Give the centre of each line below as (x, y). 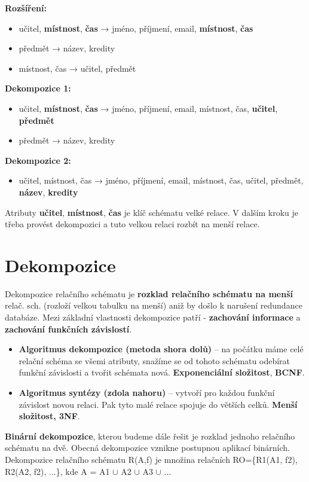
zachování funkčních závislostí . (68, 329)
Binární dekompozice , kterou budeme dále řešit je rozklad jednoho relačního (150, 436)
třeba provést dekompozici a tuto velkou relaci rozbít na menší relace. (132, 224)
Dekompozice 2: (38, 160)
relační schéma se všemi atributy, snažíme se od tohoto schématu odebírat (154, 360)
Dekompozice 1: (38, 88)
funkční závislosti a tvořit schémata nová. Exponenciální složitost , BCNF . (162, 372)
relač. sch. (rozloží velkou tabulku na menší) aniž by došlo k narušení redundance (154, 305)
